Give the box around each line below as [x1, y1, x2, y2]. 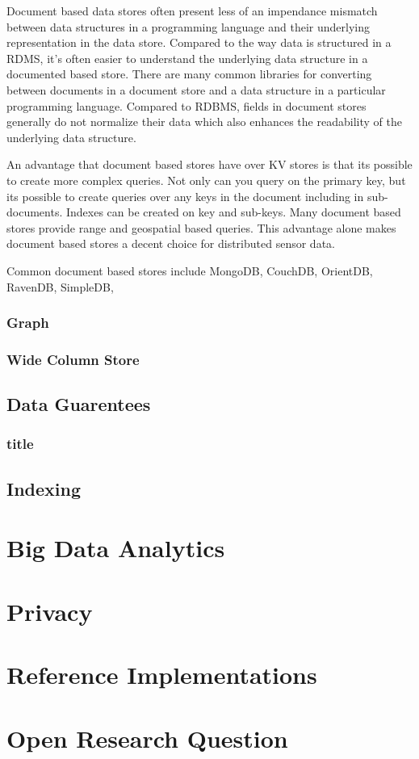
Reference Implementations [6, 658, 317, 691]
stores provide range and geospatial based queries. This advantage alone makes [6, 219, 396, 236]
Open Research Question [6, 721, 288, 754]
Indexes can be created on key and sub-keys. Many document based [65, 203, 401, 220]
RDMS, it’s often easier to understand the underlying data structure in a [6, 49, 368, 66]
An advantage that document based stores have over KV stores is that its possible [6, 156, 413, 173]
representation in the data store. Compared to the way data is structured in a [6, 34, 392, 51]
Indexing [6, 476, 82, 501]
